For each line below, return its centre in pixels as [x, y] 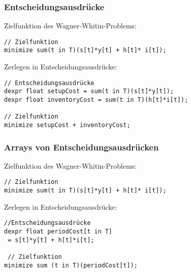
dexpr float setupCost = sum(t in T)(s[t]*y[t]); [89, 91]
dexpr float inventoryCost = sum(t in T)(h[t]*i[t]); [96, 100]
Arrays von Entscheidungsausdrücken [81, 147]
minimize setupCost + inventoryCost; [67, 125]
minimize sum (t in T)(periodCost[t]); [71, 265]
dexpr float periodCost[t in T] [58, 232]
